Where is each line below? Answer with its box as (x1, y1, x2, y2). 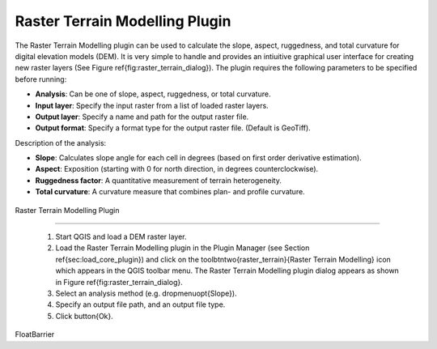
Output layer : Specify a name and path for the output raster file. (35, 112, 249, 121)
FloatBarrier (15, 330, 55, 339)
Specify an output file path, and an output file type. (55, 300, 226, 309)
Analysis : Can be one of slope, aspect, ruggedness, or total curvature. (35, 89, 271, 99)
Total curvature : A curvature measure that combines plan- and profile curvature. (35, 187, 305, 197)
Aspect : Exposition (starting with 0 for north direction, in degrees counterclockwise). (35, 164, 319, 174)
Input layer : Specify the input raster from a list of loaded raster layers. (35, 100, 269, 110)
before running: (15, 74, 67, 84)
